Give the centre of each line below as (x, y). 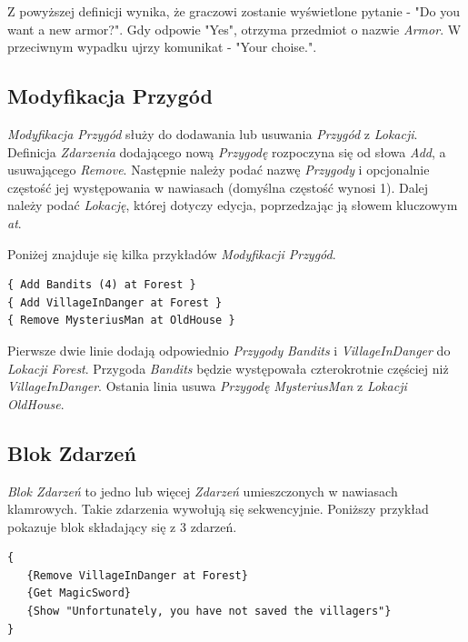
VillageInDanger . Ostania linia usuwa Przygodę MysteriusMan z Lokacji (207, 386)
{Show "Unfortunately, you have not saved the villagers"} (209, 612)
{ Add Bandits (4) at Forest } (102, 285)
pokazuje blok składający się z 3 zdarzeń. (122, 526)
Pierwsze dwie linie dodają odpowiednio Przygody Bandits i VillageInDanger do (229, 350)
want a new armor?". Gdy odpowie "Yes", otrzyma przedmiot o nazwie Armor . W (234, 29)
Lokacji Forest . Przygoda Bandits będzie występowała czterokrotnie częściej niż (228, 368)
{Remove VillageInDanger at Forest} (137, 575)
